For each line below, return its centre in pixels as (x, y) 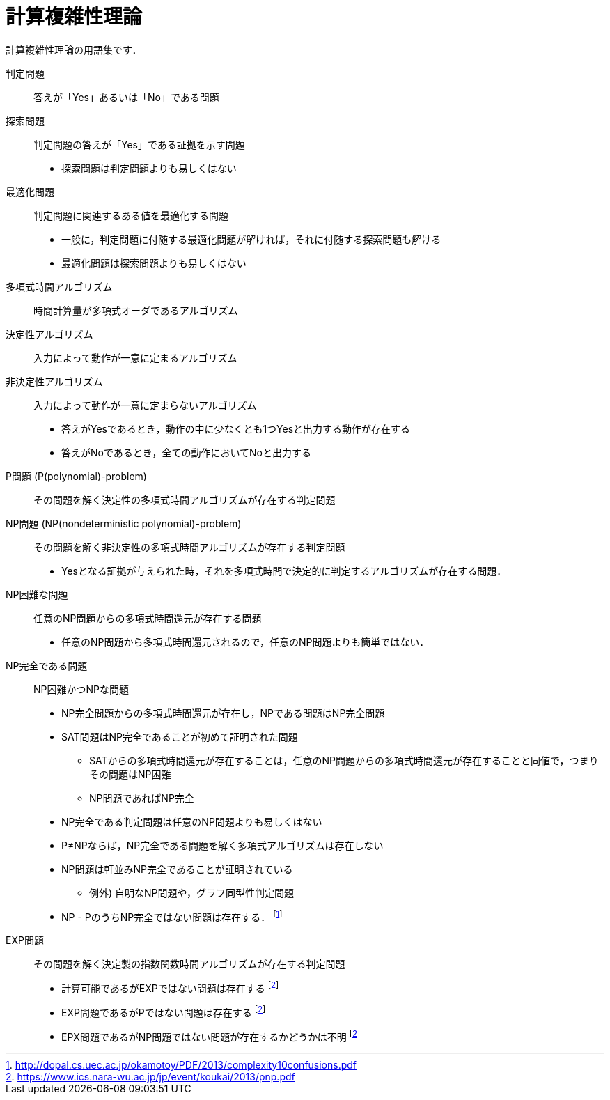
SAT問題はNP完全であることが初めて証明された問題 (180, 736)
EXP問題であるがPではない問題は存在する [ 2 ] (164, 1012)
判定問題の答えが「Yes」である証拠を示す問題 (139, 144)
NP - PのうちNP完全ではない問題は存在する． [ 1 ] (172, 916)
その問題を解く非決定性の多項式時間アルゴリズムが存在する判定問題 (189, 547)
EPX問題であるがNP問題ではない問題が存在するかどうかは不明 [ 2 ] (211, 1036)
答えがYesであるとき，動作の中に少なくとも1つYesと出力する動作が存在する (236, 428)
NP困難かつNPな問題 (81, 689)
